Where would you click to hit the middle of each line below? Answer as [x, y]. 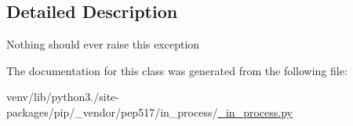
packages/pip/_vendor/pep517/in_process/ [112, 112]
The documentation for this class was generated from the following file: [177, 70]
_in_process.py [255, 112]
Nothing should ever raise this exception [103, 44]
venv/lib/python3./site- [63, 97]
